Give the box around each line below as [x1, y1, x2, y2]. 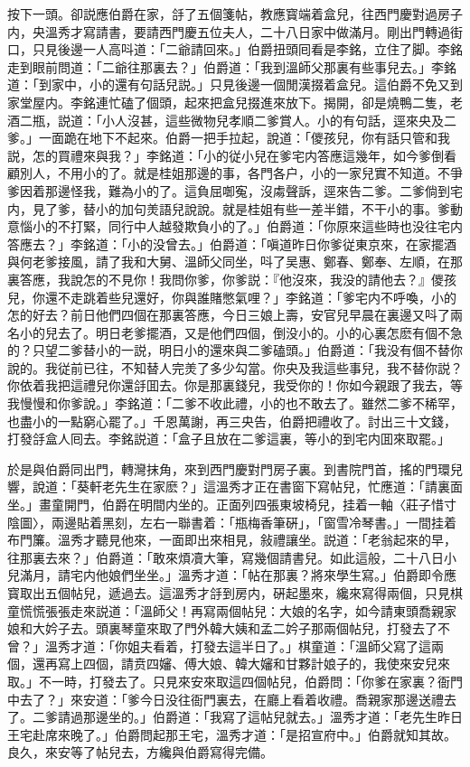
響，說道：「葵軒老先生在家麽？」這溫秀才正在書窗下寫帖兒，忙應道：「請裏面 [7, 477, 463, 496]
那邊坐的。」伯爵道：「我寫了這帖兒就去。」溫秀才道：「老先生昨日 [82, 707, 463, 726]
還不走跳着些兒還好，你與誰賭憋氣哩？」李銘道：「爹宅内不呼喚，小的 [44, 287, 456, 306]
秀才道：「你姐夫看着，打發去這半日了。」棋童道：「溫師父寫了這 [57, 636, 431, 655]
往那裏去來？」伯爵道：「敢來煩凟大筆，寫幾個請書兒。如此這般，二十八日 [7, 547, 444, 566]
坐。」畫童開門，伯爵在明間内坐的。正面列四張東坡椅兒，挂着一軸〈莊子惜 [7, 495, 444, 514]
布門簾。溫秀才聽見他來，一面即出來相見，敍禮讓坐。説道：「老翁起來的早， [7, 530, 456, 549]
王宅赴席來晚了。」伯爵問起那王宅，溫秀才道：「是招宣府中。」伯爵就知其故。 [7, 725, 456, 744]
